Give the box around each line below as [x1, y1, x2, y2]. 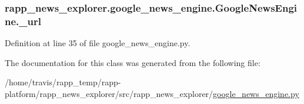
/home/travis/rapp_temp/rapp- [5, 76, 121, 88]
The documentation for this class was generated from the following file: [5, 56, 260, 68]
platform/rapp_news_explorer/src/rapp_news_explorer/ [5, 87, 213, 99]
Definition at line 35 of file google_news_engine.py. [5, 37, 191, 49]
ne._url [5, 13, 41, 28]
